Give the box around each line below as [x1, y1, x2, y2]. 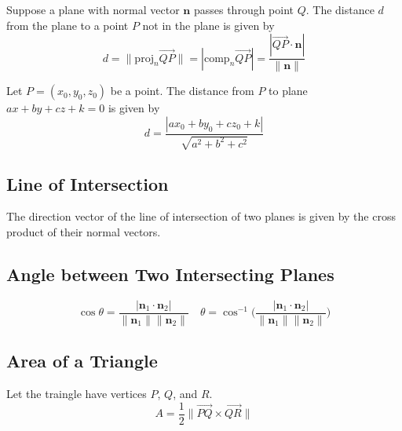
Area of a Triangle [6, 349, 158, 373]
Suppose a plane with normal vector [6, 2, 180, 17]
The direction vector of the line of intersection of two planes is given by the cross [6, 208, 396, 225]
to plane [269, 82, 308, 99]
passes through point [193, 2, 294, 17]
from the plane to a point [6, 16, 129, 33]
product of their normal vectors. [6, 224, 161, 240]
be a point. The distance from [110, 82, 254, 99]
